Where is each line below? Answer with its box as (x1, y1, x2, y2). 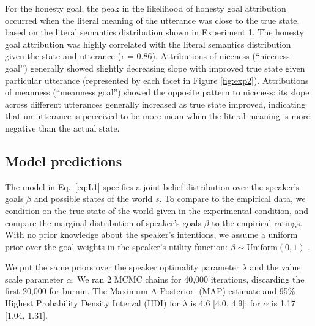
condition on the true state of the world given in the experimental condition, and (5, 204, 309, 217)
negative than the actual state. (5, 121, 120, 134)
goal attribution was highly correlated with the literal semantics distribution (5, 37, 291, 50)
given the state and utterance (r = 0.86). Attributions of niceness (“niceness (5, 50, 290, 62)
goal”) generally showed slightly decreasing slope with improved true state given (5, 61, 305, 74)
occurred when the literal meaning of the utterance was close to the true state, (5, 13, 300, 26)
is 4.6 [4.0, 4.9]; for (190, 297, 261, 309)
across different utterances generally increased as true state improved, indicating (5, 97, 306, 110)
